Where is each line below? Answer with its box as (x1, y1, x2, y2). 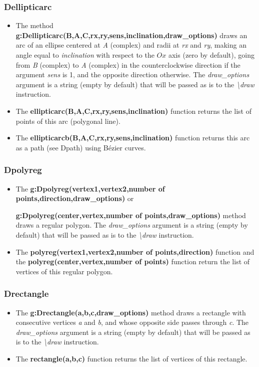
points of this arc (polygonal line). (15, 115, 120, 126)
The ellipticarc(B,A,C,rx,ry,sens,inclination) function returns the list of (15, 105, 252, 116)
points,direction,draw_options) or (15, 193, 134, 204)
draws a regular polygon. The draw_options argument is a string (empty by (15, 220, 248, 230)
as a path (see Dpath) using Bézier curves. (15, 142, 146, 152)
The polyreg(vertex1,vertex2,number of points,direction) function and (15, 246, 254, 257)
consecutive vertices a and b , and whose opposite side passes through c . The (15, 317, 249, 327)
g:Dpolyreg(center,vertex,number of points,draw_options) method (15, 210, 246, 220)
